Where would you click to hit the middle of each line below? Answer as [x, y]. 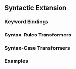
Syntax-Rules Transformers [38, 35]
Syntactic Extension [36, 8]
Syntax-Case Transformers [38, 48]
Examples [16, 61]
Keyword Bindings [27, 22]
